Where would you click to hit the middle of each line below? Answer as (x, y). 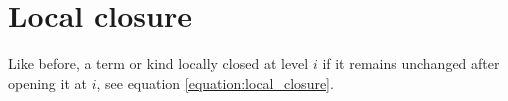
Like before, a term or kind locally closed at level (158, 63)
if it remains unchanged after (411, 63)
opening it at (47, 82)
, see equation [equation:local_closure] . (215, 82)
